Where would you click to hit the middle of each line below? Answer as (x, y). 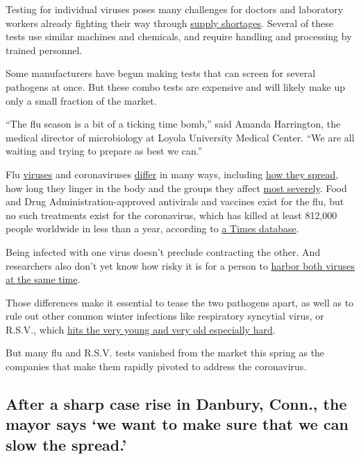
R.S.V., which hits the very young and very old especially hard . (141, 329)
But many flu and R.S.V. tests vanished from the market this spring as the (165, 353)
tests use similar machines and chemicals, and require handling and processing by (179, 36)
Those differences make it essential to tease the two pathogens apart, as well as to (180, 302)
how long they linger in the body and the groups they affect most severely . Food (176, 188)
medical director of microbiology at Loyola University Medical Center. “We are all (180, 137)
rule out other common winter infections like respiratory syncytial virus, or (165, 316)
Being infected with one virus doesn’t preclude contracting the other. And (163, 251)
